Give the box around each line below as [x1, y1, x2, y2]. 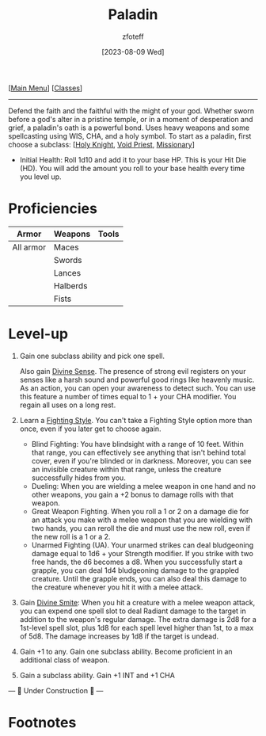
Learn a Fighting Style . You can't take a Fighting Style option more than [19, 415, 253, 425]
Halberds [53, 280, 88, 291]
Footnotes [8, 714, 77, 731]
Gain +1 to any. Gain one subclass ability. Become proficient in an [19, 646, 233, 656]
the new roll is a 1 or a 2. [31, 532, 111, 541]
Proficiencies [8, 200, 97, 218]
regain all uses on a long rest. [19, 400, 116, 410]
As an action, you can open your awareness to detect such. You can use [19, 383, 256, 393]
